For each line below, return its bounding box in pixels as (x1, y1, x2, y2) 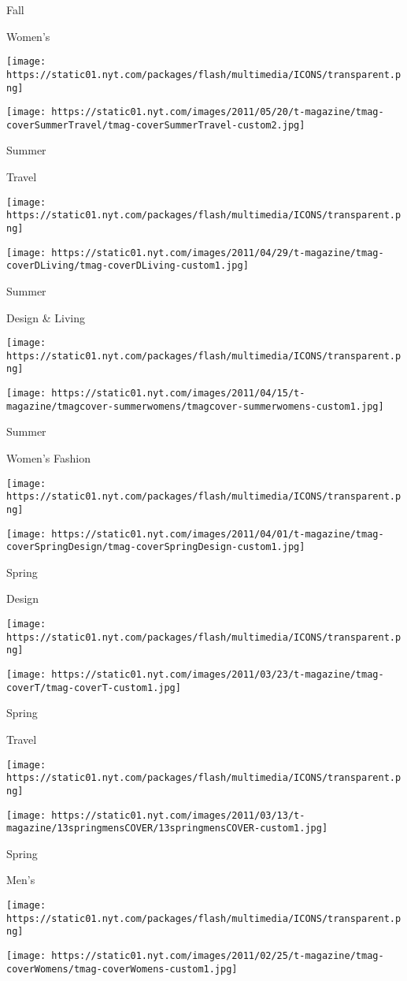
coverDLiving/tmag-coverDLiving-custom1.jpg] (6, 260, 249, 272)
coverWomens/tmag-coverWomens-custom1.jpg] (6, 963, 238, 975)
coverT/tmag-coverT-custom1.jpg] (6, 682, 181, 693)
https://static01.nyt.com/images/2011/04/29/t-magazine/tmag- (51, 247, 384, 258)
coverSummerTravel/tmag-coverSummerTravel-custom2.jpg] (6, 119, 305, 131)
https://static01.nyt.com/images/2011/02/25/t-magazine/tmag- (51, 949, 384, 961)
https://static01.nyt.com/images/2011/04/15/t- (51, 388, 305, 399)
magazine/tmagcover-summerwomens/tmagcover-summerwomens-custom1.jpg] (6, 400, 384, 412)
